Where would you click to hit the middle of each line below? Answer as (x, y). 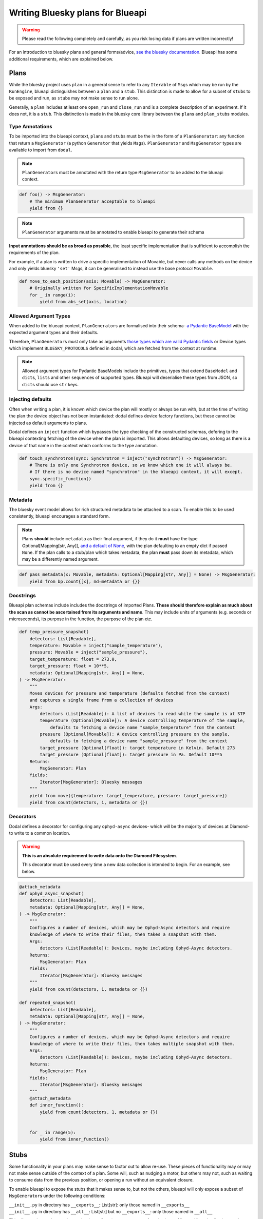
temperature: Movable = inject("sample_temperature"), (96, 645)
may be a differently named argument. (61, 559)
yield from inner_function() (75, 1139)
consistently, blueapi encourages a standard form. (59, 516)
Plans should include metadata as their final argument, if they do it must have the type (110, 539)
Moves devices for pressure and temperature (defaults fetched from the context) (130, 693)
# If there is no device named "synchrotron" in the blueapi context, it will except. (136, 472)
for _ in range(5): (53, 1132)
